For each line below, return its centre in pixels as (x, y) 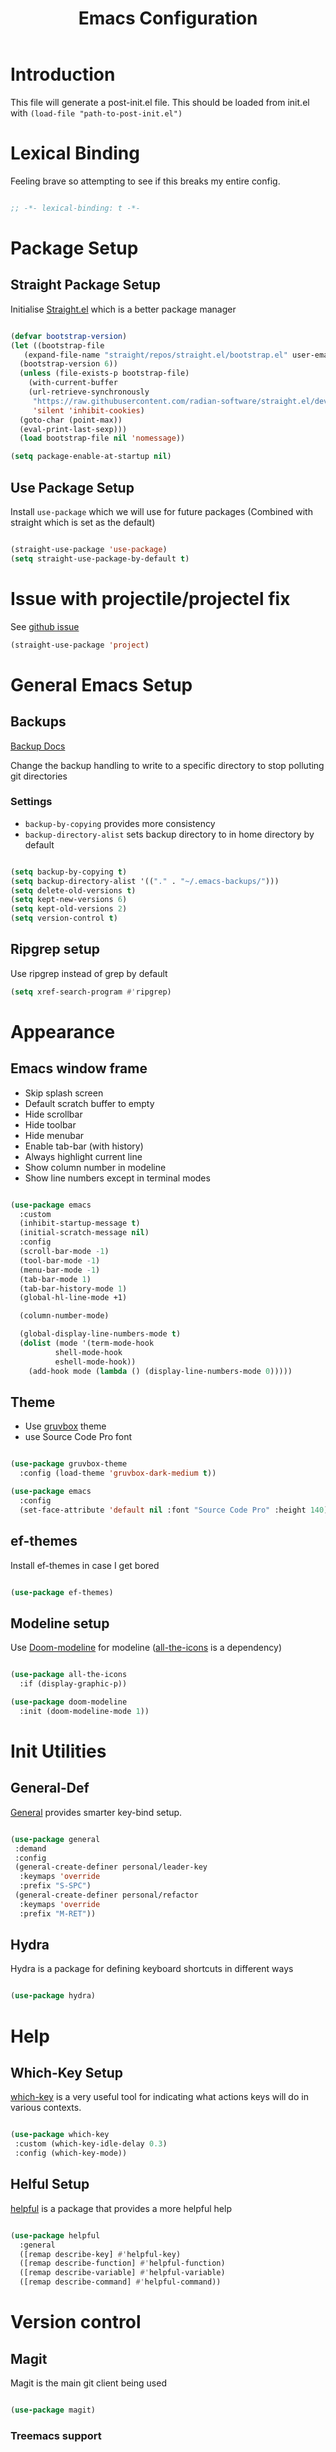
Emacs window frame (79, 1068)
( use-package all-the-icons (69, 1675)
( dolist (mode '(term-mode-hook (87, 1343)
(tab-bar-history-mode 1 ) (73, 1288)
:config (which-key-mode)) (71, 2153)
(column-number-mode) (64, 1316)
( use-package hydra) (53, 1996)
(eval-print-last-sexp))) (73, 429)
